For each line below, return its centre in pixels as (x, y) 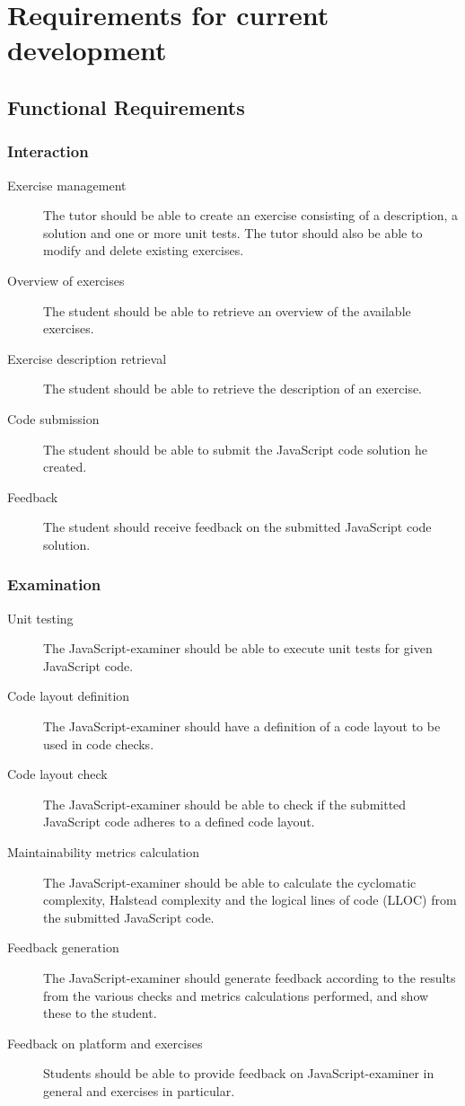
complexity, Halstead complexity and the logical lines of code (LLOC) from (250, 900)
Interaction (48, 151)
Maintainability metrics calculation (104, 852)
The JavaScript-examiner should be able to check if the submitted (225, 804)
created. (65, 467)
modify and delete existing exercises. (144, 250)
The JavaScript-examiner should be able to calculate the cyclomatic (230, 882)
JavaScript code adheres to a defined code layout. (179, 822)
